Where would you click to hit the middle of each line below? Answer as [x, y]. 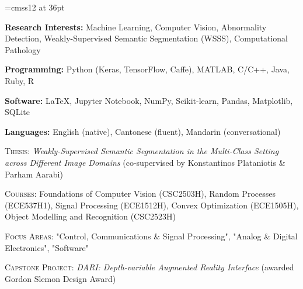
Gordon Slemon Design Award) [60, 278]
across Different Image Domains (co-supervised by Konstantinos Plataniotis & [145, 162]
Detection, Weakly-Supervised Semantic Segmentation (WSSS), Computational [146, 38]
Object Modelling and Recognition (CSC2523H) [90, 216]
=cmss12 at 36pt [35, 7]
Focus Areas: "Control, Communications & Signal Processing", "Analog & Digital [151, 236]
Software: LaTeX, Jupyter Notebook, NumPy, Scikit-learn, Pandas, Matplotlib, [149, 100]
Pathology [23, 49]
